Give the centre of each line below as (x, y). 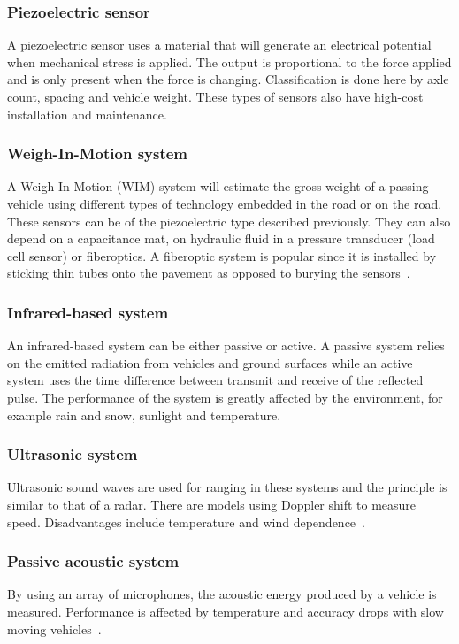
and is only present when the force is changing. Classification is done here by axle (228, 79)
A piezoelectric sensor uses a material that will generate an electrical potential (219, 45)
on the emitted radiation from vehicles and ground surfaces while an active (210, 362)
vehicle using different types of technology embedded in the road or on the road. (225, 203)
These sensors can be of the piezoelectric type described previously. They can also (229, 221)
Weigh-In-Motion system (98, 153)
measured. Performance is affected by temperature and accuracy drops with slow (226, 611)
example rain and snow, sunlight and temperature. (144, 414)
